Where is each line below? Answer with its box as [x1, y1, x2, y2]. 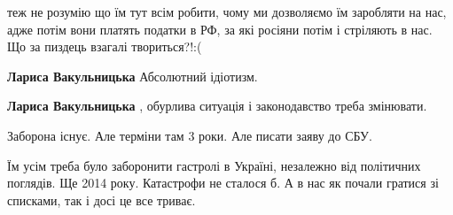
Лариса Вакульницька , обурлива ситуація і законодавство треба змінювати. [7, 96, 427, 115]
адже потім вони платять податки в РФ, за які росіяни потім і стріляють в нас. [7, 19, 433, 38]
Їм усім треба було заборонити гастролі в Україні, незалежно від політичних [7, 156, 421, 174]
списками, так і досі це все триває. [7, 190, 196, 209]
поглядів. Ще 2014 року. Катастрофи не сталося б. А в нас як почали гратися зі [7, 173, 439, 192]
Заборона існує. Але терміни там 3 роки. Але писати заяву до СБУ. [7, 126, 372, 144]
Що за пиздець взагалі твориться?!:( [7, 37, 202, 56]
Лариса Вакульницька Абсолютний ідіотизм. [7, 66, 258, 85]
